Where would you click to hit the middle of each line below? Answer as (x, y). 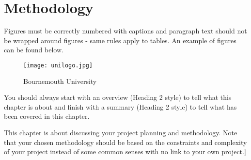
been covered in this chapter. (47, 116)
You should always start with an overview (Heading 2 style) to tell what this (118, 97)
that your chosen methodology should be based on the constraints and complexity (125, 142)
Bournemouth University (60, 81)
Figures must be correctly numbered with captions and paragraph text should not (125, 31)
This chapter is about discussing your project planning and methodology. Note (121, 132)
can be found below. (34, 50)
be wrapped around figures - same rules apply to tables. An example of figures (120, 40)
